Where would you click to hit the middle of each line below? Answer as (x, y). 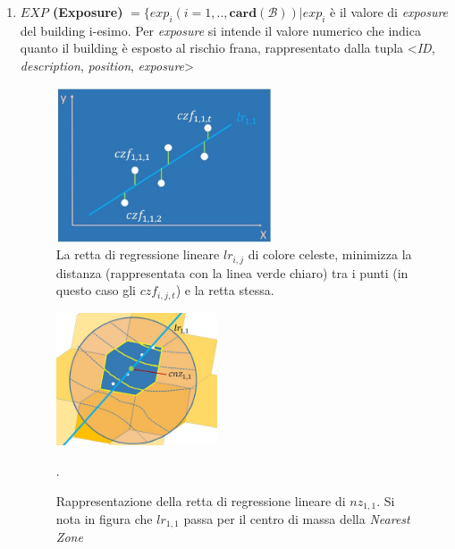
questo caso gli (96, 290)
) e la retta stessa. (225, 290)
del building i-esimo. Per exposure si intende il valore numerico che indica (220, 30)
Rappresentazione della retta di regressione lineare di (201, 500)
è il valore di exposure (389, 12)
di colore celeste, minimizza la (330, 254)
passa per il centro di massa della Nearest (297, 518)
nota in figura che (104, 518)
